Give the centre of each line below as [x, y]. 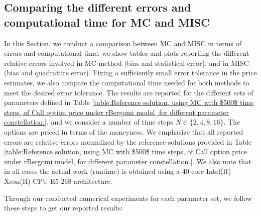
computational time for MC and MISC [107, 22]
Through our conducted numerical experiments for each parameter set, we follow [128, 198]
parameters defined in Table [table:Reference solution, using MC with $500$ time [129, 102]
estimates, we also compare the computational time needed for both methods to [127, 82]
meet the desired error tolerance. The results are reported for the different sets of [129, 92]
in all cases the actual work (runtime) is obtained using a [92, 171]
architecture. [93, 181]
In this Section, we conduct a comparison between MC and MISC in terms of [123, 43]
